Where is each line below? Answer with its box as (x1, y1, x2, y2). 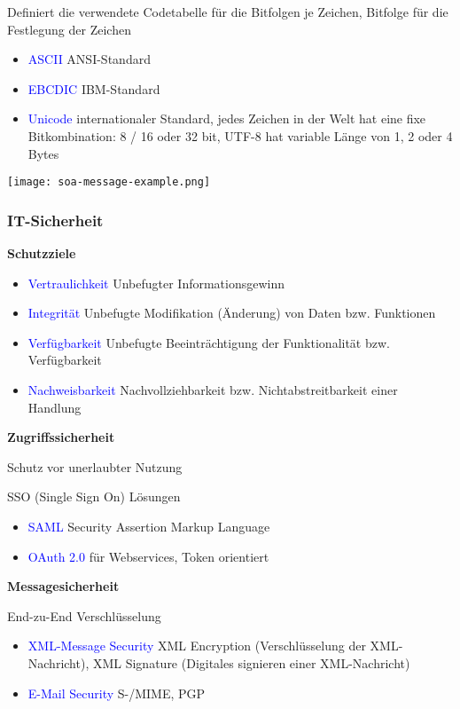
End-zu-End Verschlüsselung (7, 606, 161, 625)
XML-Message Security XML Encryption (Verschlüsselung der (27, 636, 366, 655)
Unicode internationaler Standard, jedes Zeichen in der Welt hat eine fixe (27, 109, 426, 128)
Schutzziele (7, 244, 76, 263)
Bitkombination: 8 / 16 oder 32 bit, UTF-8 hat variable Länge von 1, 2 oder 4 (27, 126, 453, 145)
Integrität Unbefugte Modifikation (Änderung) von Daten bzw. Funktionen (27, 303, 436, 322)
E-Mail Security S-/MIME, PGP (27, 683, 206, 702)
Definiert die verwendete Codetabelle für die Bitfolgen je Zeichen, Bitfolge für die (7, 3, 448, 20)
